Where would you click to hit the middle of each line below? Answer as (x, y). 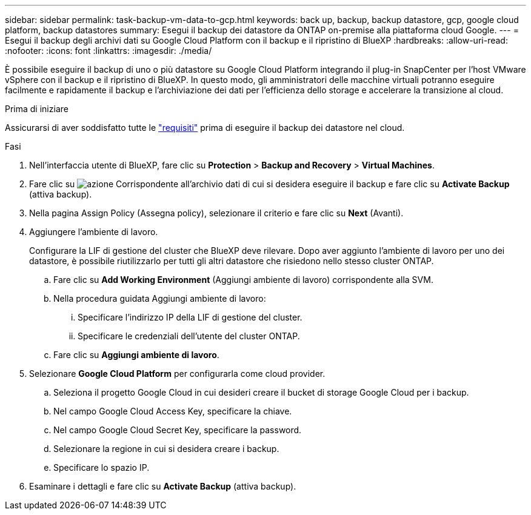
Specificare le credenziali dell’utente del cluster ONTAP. (189, 336)
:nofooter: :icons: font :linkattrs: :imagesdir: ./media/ (109, 51)
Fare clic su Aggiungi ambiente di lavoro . (136, 355)
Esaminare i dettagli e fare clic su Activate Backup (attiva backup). (163, 486)
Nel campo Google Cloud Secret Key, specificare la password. (178, 430)
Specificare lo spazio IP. (102, 467)
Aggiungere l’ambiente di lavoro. (94, 232)
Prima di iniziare (37, 109)
